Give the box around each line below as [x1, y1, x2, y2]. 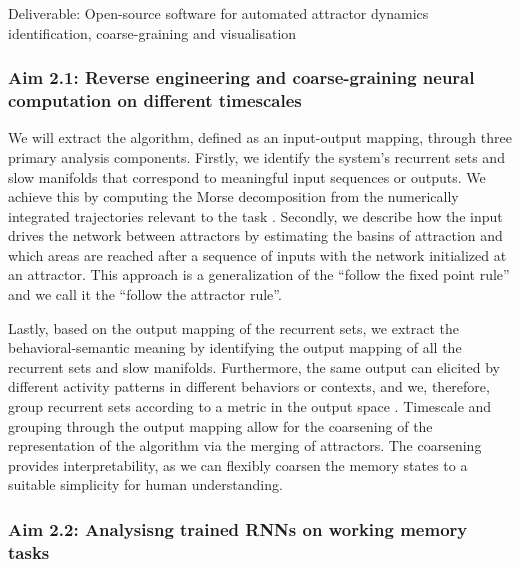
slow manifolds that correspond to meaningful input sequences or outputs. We [8, 166, 486, 187]
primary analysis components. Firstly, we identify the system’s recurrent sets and [8, 146, 505, 167]
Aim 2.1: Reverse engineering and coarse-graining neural [8, 65, 475, 90]
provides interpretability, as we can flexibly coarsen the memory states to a [8, 454, 468, 475]
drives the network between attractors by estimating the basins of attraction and [8, 225, 503, 246]
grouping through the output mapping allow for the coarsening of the [8, 415, 433, 436]
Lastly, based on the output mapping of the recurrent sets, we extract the [8, 317, 459, 338]
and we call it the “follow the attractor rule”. [8, 284, 282, 305]
